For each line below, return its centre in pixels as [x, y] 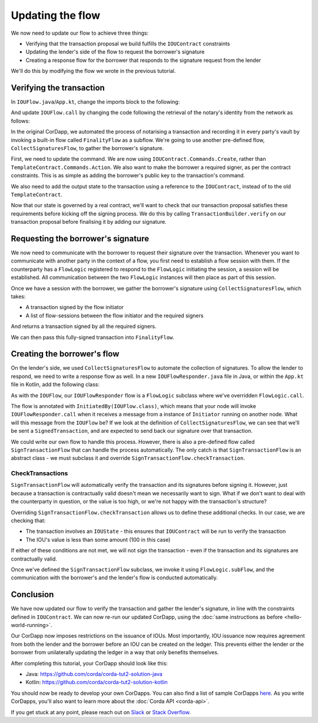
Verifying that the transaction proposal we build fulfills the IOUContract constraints [128, 44]
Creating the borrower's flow [65, 354]
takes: [18, 296]
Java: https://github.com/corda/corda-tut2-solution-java [94, 674]
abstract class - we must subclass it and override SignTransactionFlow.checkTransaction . [128, 458]
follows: [20, 121]
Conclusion [32, 595]
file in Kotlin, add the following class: [55, 384]
